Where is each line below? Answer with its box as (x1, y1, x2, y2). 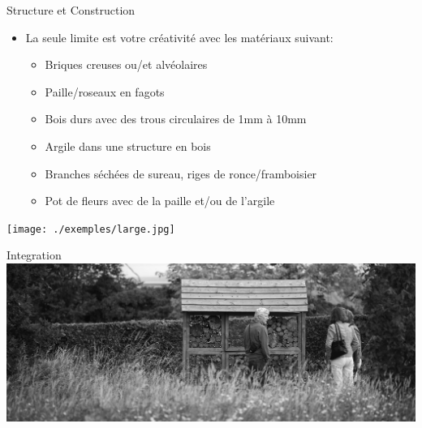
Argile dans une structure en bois (45, 137, 211, 154)
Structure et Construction (6, 2, 136, 18)
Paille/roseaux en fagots (45, 83, 165, 100)
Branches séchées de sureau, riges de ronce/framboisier (45, 165, 317, 182)
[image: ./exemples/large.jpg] (6, 223, 175, 235)
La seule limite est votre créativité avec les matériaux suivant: (25, 28, 334, 45)
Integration (6, 246, 62, 263)
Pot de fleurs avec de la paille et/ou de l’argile (45, 192, 275, 209)
